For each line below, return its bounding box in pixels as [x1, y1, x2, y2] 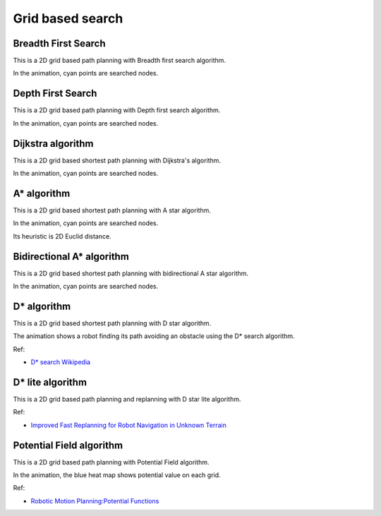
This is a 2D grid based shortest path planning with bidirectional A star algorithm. [13, 269, 249, 277]
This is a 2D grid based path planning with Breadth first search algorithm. [13, 56, 226, 65]
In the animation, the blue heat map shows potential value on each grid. [13, 471, 222, 479]
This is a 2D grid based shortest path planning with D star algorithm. [13, 318, 212, 328]
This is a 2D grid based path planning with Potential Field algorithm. [13, 457, 210, 466]
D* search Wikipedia [30, 358, 91, 366]
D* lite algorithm [13, 376, 87, 388]
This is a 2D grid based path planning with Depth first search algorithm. [13, 106, 221, 114]
